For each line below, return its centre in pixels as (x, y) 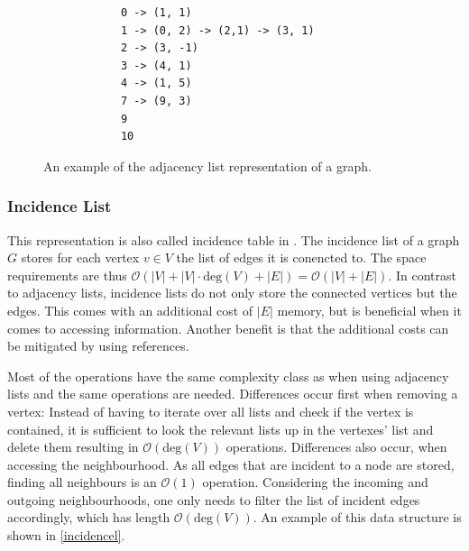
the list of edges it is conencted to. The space (301, 257)
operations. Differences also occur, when (336, 447)
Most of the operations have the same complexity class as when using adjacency (228, 376)
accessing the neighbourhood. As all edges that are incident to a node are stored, (231, 464)
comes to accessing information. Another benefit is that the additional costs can (228, 328)
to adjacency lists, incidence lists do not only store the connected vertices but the (232, 293)
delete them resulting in (73, 447)
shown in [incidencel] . (66, 535)
